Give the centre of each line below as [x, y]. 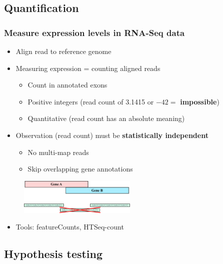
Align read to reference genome [63, 51]
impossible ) [200, 101]
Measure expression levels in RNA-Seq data [94, 32]
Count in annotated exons [67, 85]
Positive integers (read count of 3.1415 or [91, 101]
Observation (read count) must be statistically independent [112, 135]
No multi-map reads [58, 152]
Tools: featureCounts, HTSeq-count [70, 227]
